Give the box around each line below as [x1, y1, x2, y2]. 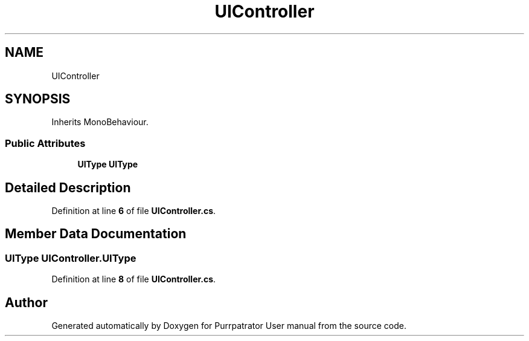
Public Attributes [5, 137, 86, 149]
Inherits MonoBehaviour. [51, 117, 149, 128]
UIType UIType [77, 159, 138, 170]
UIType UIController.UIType [5, 252, 136, 264]
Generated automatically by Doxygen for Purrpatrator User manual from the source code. [51, 320, 406, 331]
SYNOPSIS [5, 91, 71, 107]
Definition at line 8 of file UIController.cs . [51, 274, 216, 285]
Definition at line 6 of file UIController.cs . [51, 206, 216, 216]
